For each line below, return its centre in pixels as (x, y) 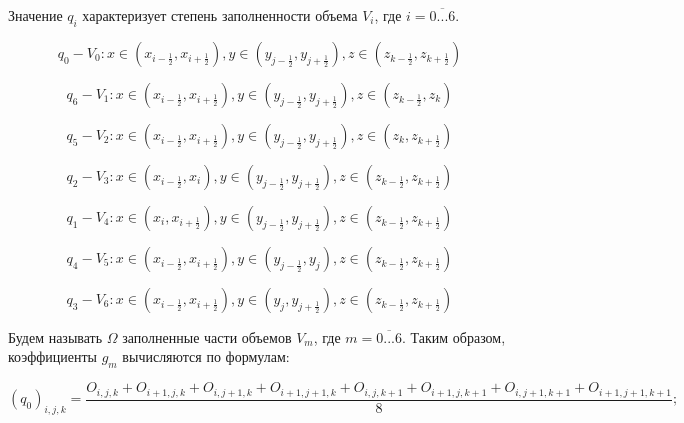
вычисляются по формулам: (206, 356)
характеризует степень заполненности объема (220, 15)
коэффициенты (52, 356)
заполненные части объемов (207, 336)
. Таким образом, (454, 336)
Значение (35, 15)
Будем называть (55, 336)
